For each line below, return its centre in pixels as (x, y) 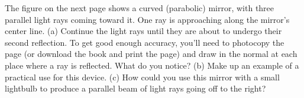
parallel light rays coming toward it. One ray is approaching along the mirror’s (147, 19)
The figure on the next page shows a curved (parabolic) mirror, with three (140, 8)
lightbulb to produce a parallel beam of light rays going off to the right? (135, 88)
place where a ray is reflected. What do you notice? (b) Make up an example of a (152, 65)
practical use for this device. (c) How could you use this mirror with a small (142, 77)
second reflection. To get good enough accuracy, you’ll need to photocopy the (145, 42)
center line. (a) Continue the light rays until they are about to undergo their (143, 31)
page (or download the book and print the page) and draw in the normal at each (151, 54)
